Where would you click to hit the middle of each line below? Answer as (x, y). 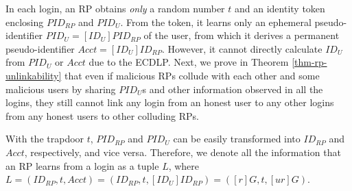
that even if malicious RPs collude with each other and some (192, 75)
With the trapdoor (45, 139)
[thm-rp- (309, 62)
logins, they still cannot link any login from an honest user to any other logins (170, 102)
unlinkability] (34, 75)
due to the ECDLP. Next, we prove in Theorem (189, 62)
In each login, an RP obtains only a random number (115, 8)
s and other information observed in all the (233, 89)
